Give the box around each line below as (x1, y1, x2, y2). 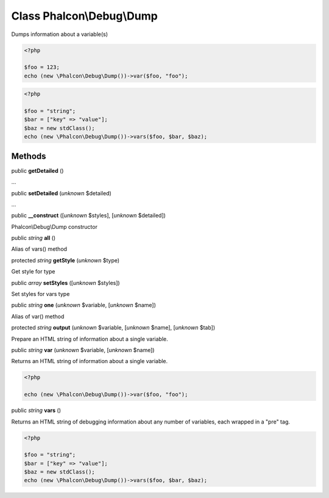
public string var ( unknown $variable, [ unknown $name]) (11, 346, 155, 353)
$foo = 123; (24, 64, 60, 71)
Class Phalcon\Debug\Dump (11, 9, 158, 23)
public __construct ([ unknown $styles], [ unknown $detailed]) (11, 212, 166, 219)
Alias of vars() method (11, 245, 67, 253)
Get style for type (11, 268, 55, 275)
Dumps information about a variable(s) (11, 31, 108, 38)
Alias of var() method (11, 312, 65, 320)
